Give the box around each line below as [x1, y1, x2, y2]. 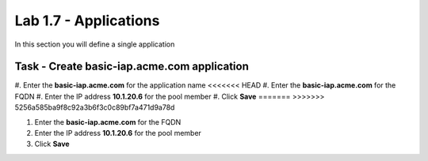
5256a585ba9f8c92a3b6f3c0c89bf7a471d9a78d [14, 103, 175, 112]
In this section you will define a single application [14, 39, 175, 49]
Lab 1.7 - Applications [14, 12, 160, 29]
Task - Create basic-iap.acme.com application [14, 60, 249, 73]
